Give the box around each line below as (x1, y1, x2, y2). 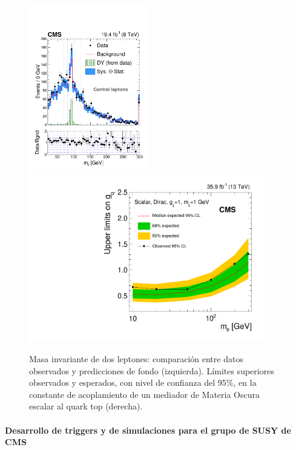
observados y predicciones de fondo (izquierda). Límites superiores (29, 364, 274, 377)
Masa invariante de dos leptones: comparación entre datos (29, 352, 243, 365)
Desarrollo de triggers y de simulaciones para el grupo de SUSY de (5, 423, 291, 436)
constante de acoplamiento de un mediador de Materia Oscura (29, 388, 260, 400)
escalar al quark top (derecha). (29, 400, 143, 412)
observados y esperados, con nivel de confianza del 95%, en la (29, 376, 257, 389)
